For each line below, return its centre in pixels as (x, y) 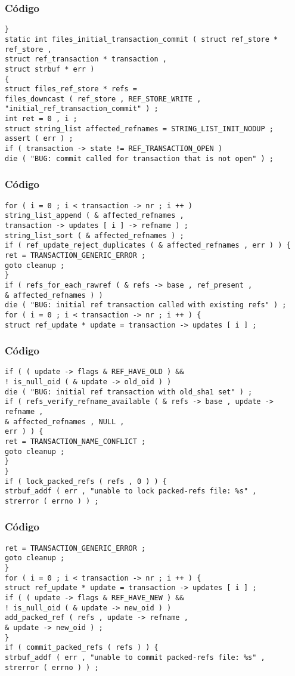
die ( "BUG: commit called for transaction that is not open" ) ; (139, 158)
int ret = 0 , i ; (41, 119)
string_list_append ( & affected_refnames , (94, 216)
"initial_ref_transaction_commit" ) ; (82, 109)
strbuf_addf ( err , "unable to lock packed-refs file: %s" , (131, 491)
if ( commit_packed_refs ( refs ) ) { (82, 648)
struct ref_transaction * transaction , (86, 59)
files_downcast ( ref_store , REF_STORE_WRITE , (103, 99)
